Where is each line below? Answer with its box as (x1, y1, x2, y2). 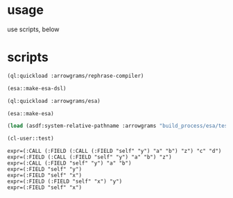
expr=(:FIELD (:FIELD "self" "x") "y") (7, 178, 123, 185)
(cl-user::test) (7, 135, 54, 142)
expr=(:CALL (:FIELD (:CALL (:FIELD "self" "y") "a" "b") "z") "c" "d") (7, 148, 222, 155)
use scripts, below (7, 25, 60, 33)
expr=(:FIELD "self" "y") (7, 166, 82, 173)
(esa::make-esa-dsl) (7, 85, 67, 92)
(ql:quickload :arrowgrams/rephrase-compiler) (7, 72, 144, 79)
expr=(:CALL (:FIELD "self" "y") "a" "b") (7, 160, 132, 167)
